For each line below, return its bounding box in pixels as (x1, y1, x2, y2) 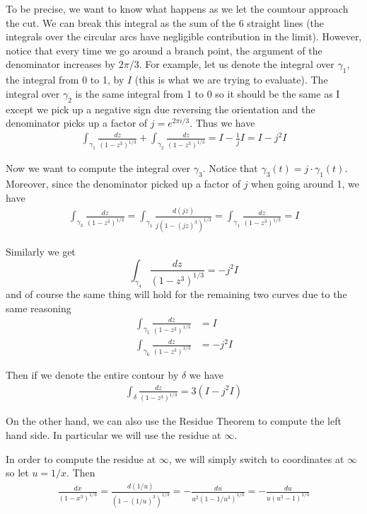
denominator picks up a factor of (6, 115, 148, 130)
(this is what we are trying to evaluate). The (134, 72, 328, 87)
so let (6, 465, 29, 480)
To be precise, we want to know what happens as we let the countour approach (6, 1, 349, 16)
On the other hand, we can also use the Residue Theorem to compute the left (6, 413, 342, 428)
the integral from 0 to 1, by (6, 72, 124, 87)
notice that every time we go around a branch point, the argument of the (6, 42, 322, 57)
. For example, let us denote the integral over (139, 57, 334, 72)
